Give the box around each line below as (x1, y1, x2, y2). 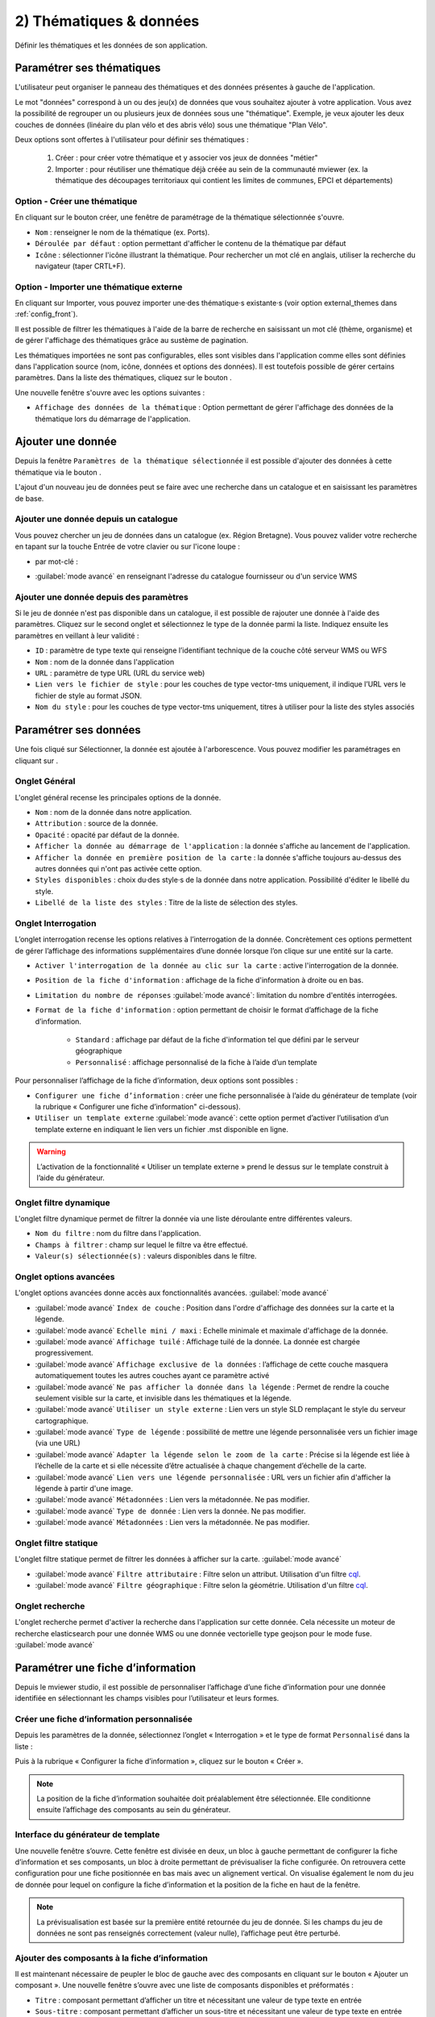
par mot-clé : (35, 557, 78, 566)
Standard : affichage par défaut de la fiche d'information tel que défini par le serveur (75, 1035, 360, 1045)
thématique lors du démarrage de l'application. (35, 414, 191, 424)
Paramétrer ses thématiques (14, 61, 161, 75)
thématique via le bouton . (14, 467, 101, 477)
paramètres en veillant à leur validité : (14, 630, 140, 641)
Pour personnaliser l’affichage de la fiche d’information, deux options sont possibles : (14, 1075, 298, 1085)
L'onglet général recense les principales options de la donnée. (14, 792, 222, 802)
